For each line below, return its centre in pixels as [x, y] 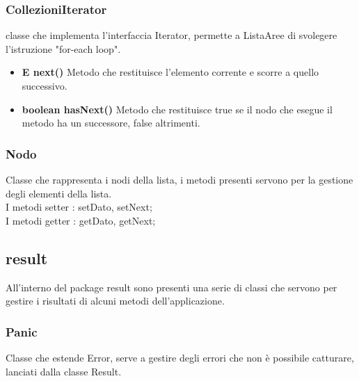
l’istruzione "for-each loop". [63, 48]
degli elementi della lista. [59, 193]
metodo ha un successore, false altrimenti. [111, 123]
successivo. [45, 86]
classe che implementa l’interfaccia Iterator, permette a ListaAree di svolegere [171, 35]
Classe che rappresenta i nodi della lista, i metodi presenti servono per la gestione [179, 179]
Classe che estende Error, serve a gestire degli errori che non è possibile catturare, [180, 357]
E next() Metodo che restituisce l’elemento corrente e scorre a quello [170, 72]
